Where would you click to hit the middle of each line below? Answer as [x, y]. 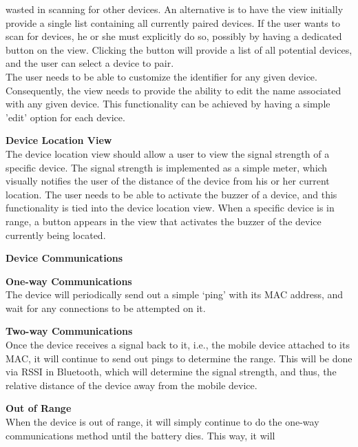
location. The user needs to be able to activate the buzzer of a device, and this [171, 194]
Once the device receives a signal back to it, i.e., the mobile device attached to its [178, 345]
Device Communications [64, 258]
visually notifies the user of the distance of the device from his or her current [168, 181]
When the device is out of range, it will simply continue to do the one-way [162, 422]
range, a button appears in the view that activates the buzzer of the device [164, 221]
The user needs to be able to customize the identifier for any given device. [161, 76]
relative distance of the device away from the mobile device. [131, 385]
